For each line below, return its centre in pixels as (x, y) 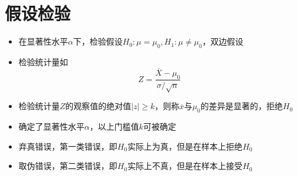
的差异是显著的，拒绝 (242, 106)
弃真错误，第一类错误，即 (68, 146)
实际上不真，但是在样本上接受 (185, 166)
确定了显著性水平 (51, 126)
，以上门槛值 (114, 126)
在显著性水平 (43, 41)
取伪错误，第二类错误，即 (68, 166)
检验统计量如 (43, 61)
